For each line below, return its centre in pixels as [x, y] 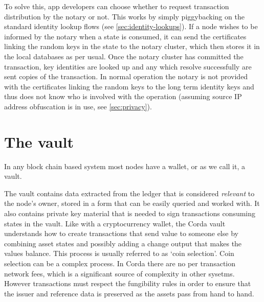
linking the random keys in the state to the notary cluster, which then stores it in [132, 46]
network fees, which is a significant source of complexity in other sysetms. [119, 273]
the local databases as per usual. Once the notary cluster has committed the [124, 56]
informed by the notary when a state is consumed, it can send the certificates [125, 36]
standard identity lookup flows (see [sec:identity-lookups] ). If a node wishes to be [131, 26]
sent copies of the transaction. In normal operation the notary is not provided [126, 76]
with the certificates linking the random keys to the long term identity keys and [129, 86]
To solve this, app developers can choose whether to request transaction [117, 6]
